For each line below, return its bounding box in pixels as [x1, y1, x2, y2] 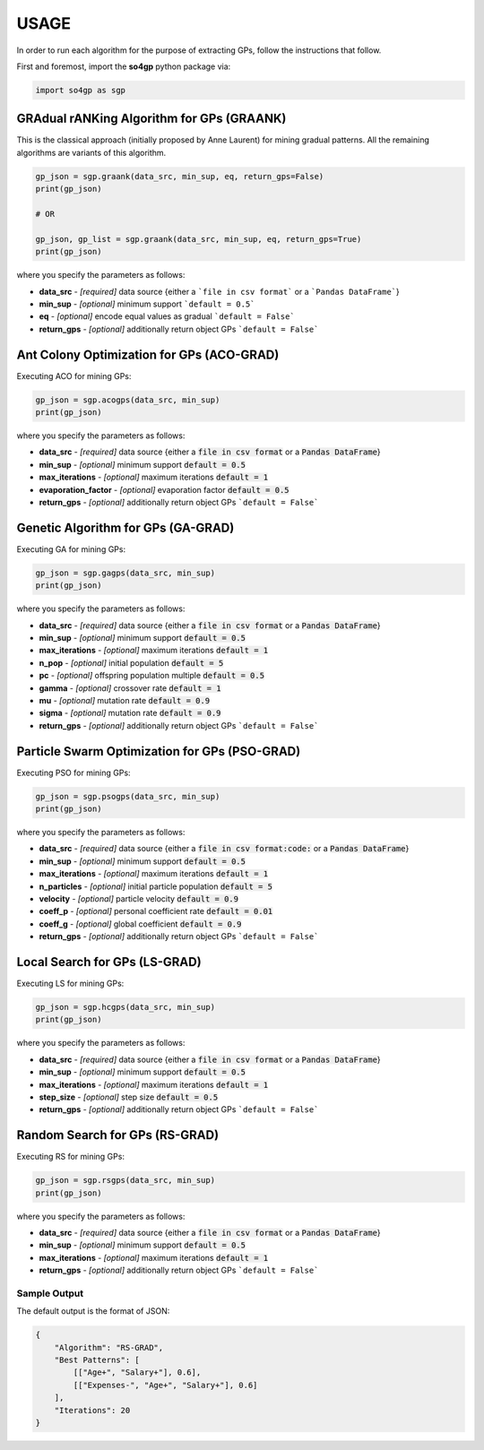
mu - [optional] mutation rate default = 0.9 [39, 695, 211, 705]
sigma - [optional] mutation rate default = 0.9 [39, 708, 221, 719]
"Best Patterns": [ [54, 1355, 141, 1366]
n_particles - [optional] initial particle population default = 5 [39, 881, 273, 892]
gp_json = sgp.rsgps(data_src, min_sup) [35, 1175, 215, 1186]
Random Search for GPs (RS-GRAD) [16, 1127, 220, 1143]
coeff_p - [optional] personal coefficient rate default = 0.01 [39, 906, 273, 917]
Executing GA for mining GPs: [16, 543, 125, 555]
